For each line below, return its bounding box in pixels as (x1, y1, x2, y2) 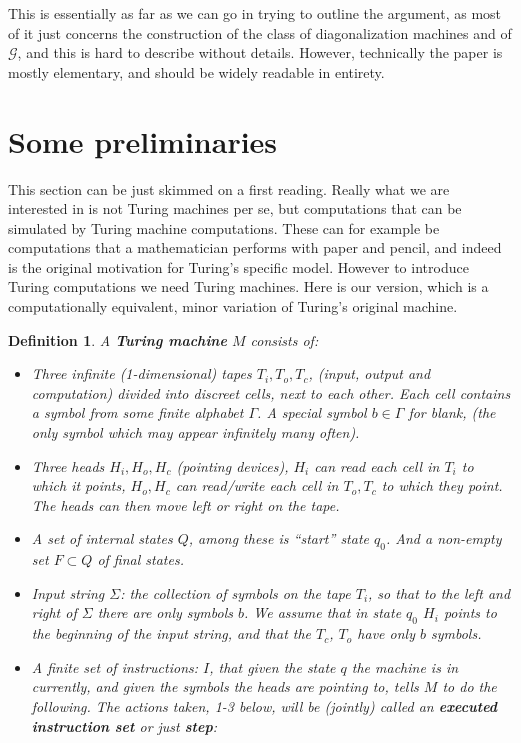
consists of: (250, 329, 319, 350)
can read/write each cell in (175, 475, 339, 496)
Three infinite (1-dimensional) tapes (31, 363, 252, 384)
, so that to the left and (368, 582, 511, 603)
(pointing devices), (176, 455, 289, 476)
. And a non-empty (385, 528, 502, 549)
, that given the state (209, 656, 336, 677)
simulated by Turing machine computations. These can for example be (8, 217, 440, 238)
